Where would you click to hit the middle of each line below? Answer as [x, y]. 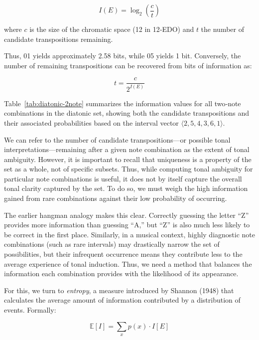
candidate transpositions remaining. [59, 39]
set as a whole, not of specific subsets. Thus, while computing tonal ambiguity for [129, 169]
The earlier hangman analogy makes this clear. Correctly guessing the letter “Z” [127, 215]
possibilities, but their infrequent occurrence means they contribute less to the [123, 254]
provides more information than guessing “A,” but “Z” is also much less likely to [127, 225]
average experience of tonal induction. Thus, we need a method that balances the [128, 263]
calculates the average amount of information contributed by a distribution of [122, 300]
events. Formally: [30, 310]
